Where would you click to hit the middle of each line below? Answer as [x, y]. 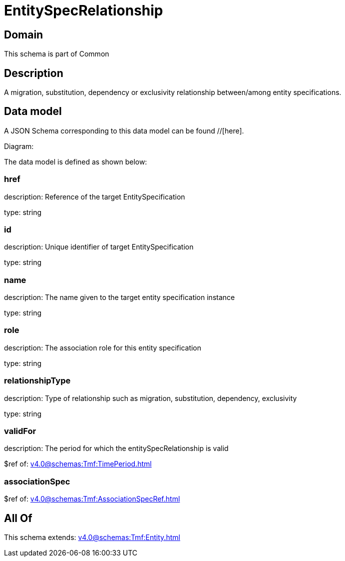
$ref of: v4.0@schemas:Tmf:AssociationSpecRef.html [92, 499]
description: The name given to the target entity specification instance [120, 297]
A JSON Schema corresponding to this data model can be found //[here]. [124, 130]
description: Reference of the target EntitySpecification [95, 196]
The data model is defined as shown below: [76, 161]
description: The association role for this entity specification [103, 347]
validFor [20, 431]
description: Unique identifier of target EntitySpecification [99, 247]
